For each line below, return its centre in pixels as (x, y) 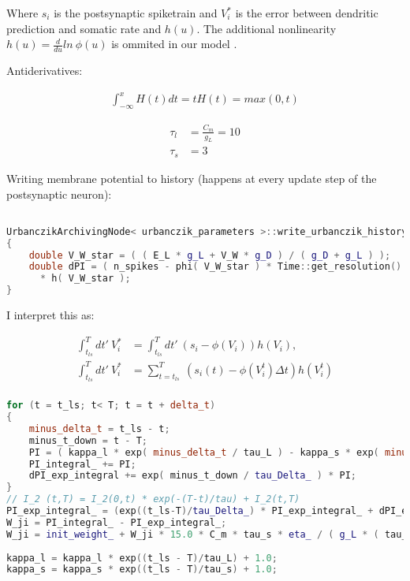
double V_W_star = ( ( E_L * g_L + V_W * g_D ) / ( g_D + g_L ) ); (210, 255)
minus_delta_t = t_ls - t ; (99, 428)
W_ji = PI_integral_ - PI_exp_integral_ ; (117, 522)
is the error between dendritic (307, 13)
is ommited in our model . (174, 44)
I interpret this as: (50, 315)
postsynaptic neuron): (59, 194)
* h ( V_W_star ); (85, 279)
